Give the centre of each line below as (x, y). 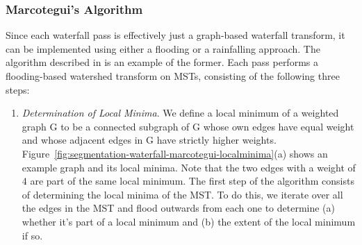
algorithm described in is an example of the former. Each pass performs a (162, 62)
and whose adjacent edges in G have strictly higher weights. (149, 140)
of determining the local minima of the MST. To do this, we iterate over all (182, 194)
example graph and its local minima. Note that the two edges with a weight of (189, 167)
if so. (32, 235)
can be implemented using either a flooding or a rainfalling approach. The (163, 48)
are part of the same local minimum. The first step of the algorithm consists (192, 181)
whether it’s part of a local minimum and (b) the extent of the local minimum (189, 221)
